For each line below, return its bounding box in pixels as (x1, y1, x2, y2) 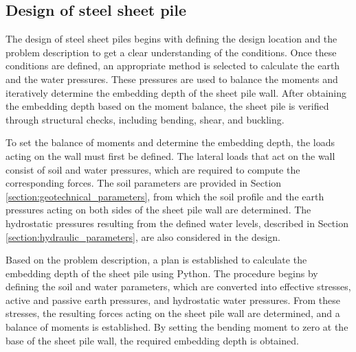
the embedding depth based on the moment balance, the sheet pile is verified (5, 99, 329, 113)
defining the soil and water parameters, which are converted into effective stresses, (5, 279, 351, 294)
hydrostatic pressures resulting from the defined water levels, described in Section (5, 215, 348, 230)
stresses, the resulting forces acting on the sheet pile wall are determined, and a (5, 306, 340, 320)
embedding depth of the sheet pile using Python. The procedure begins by (5, 266, 318, 280)
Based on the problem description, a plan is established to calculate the (5, 253, 307, 267)
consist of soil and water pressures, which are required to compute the (5, 162, 300, 176)
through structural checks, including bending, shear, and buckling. (5, 112, 285, 126)
